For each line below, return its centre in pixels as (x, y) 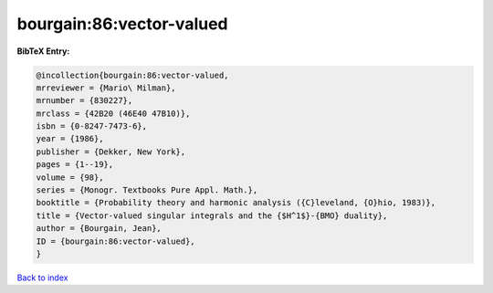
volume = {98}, (70, 177)
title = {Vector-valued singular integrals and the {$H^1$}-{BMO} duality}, (212, 215)
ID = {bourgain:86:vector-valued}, (115, 241)
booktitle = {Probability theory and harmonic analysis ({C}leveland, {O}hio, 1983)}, (236, 203)
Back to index (42, 277)
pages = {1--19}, (75, 165)
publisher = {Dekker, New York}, (111, 152)
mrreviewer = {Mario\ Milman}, (106, 88)
